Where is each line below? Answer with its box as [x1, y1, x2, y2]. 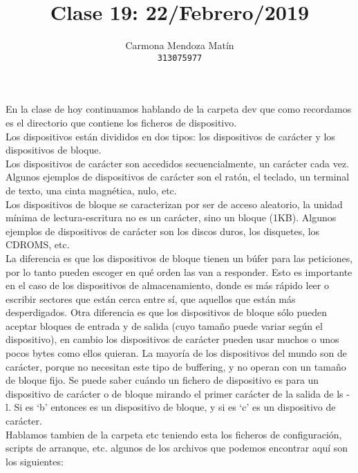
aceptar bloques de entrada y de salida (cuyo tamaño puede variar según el [6, 318, 323, 333]
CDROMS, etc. [6, 237, 70, 252]
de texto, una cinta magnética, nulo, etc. [6, 183, 177, 197]
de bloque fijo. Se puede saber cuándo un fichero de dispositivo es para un [6, 373, 319, 387]
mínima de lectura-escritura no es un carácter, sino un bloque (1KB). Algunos [6, 210, 337, 225]
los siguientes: [6, 454, 64, 468]
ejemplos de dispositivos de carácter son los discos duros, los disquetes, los [6, 223, 320, 238]
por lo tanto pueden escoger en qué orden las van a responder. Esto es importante [6, 264, 352, 279]
